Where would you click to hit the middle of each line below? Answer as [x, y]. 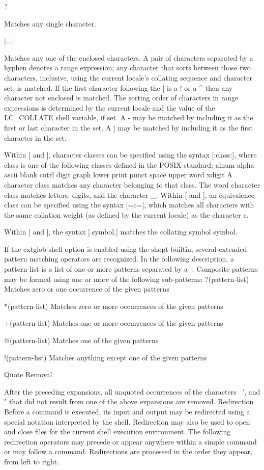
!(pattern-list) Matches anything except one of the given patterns [106, 357]
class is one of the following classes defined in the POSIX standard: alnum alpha [129, 164]
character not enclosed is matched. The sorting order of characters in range [121, 98]
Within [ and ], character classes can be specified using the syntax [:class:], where [130, 155]
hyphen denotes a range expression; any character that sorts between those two [127, 68]
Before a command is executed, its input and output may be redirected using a [127, 411]
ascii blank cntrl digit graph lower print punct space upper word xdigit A [118, 175]
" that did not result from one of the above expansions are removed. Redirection [129, 401]
